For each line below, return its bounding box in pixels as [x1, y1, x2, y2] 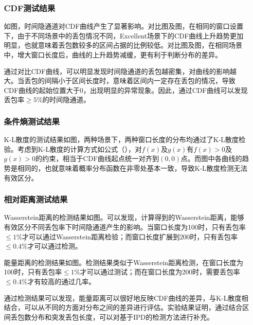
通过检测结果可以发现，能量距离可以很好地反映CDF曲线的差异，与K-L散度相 [4, 292, 249, 303]
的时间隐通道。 [42, 94, 90, 105]
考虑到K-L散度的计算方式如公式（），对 [17, 144, 142, 154]
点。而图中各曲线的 [181, 153, 242, 163]
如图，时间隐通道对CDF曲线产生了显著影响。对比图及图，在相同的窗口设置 [4, 21, 243, 31]
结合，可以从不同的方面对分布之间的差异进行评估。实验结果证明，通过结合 [4, 302, 242, 312]
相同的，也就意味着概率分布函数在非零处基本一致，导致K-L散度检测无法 [17, 162, 248, 173]
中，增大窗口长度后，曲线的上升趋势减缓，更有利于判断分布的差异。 [4, 50, 222, 59]
